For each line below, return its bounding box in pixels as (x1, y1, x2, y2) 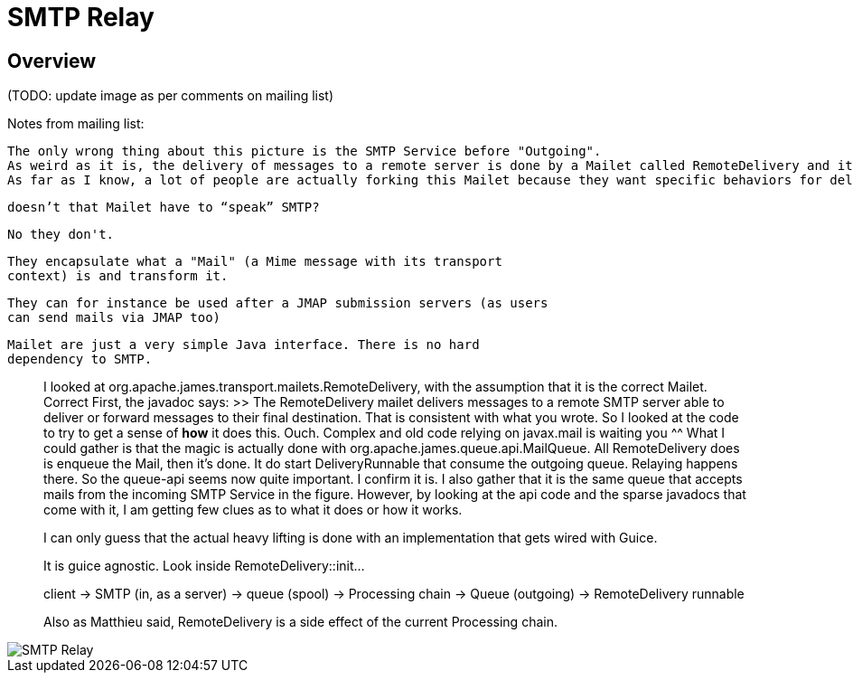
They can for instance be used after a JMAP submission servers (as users (7, 296, 548, 311)
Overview (7, 49, 97, 72)
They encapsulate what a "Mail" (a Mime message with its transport (7, 254, 502, 269)
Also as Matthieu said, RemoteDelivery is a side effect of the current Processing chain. (43, 614, 558, 630)
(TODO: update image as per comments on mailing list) (7, 88, 334, 104)
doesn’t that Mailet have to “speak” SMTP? (7, 200, 320, 215)
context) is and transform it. (7, 269, 229, 284)
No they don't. (7, 227, 115, 242)
